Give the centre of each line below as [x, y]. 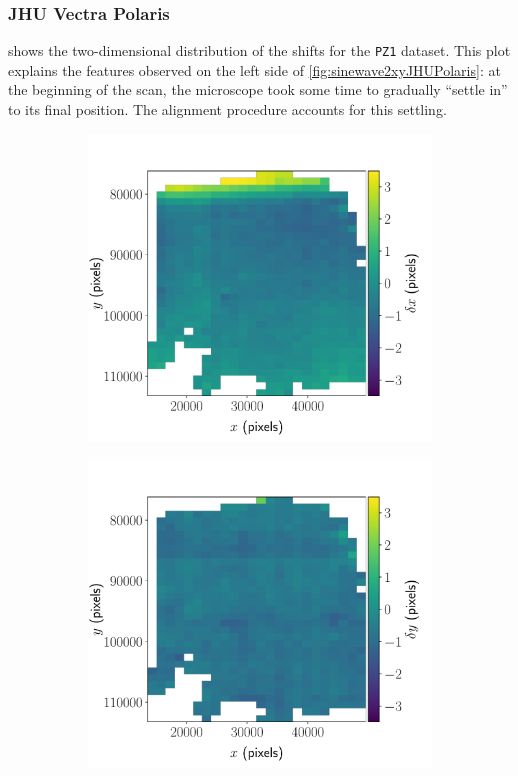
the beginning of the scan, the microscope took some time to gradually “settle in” [258, 89]
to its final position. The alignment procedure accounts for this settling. [227, 109]
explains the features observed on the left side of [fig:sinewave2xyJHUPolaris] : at [254, 69]
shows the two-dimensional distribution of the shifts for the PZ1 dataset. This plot [259, 50]
